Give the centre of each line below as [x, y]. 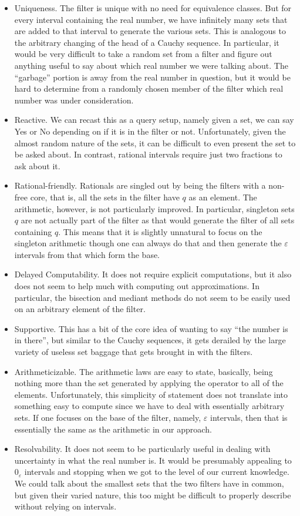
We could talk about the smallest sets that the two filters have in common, [149, 483]
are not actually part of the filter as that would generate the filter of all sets [158, 220]
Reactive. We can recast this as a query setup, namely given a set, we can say [154, 120]
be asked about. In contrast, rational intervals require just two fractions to [148, 154]
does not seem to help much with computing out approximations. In [137, 286]
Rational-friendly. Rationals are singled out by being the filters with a [140, 185]
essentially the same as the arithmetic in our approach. [113, 429]
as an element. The [223, 197]
